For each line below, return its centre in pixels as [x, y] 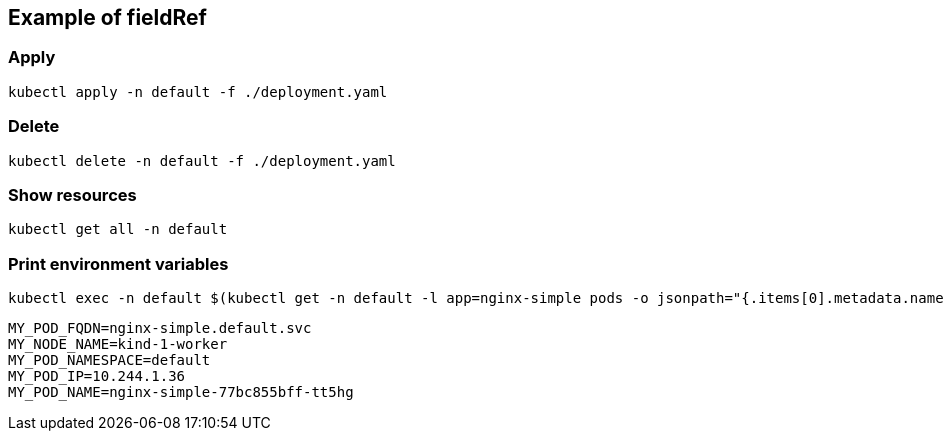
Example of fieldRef [107, 17]
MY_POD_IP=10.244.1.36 [97, 376]
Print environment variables [118, 263]
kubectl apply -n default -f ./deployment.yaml [198, 91]
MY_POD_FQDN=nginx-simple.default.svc [160, 328]
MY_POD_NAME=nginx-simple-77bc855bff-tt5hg [181, 392]
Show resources [72, 194]
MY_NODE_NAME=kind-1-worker [118, 344]
